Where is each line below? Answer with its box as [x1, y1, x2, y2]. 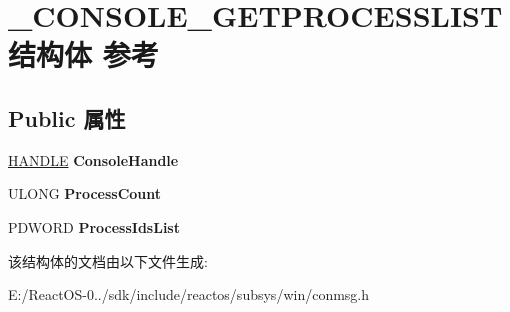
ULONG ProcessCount [8, 183, 162, 204]
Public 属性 [8, 102, 126, 133]
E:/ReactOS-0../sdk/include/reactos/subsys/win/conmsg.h [8, 284, 370, 305]
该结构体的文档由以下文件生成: [8, 250, 208, 271]
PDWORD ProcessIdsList [8, 216, 180, 237]
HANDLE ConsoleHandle [8, 149, 179, 170]
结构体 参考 [8, 34, 159, 75]
